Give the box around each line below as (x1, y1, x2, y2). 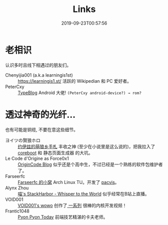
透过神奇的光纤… (5, 109, 76, 120)
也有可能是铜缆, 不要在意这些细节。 (5, 126, 78, 132)
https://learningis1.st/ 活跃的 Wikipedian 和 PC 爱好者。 (18, 78, 132, 84)
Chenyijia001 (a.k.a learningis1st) (5, 72, 73, 78)
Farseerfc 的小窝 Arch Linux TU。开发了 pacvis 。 (18, 179, 119, 185)
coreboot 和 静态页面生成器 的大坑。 (18, 149, 93, 156)
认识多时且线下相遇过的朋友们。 (5, 62, 71, 68)
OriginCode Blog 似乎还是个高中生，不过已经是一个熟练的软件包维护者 (18, 161, 163, 167)
